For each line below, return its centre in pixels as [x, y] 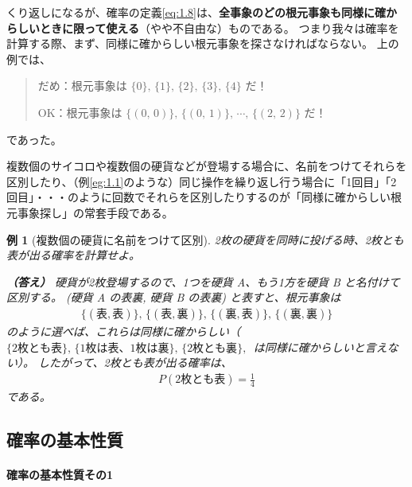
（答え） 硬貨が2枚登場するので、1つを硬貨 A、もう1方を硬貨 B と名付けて [203, 281]
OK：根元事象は [80, 112]
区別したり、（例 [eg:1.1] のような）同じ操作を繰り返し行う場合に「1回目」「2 [202, 181]
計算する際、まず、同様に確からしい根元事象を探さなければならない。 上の [203, 43]
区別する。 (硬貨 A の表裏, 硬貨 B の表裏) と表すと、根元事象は [174, 297]
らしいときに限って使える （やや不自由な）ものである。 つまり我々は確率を [203, 27]
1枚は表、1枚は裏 [124, 348]
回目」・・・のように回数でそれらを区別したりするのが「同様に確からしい [198, 197]
